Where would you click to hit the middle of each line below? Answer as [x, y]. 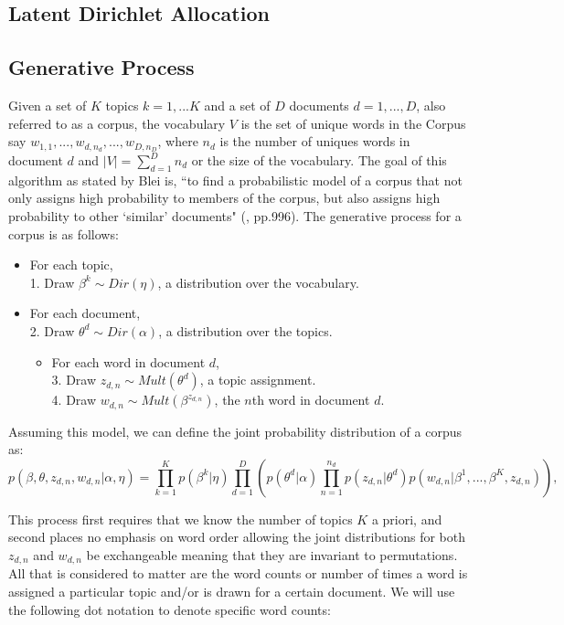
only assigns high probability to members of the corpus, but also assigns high [224, 198]
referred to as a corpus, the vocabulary [117, 123]
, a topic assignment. [258, 380]
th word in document [311, 400]
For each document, [85, 313]
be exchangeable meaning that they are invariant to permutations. [272, 555]
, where [178, 141]
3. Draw [74, 380]
